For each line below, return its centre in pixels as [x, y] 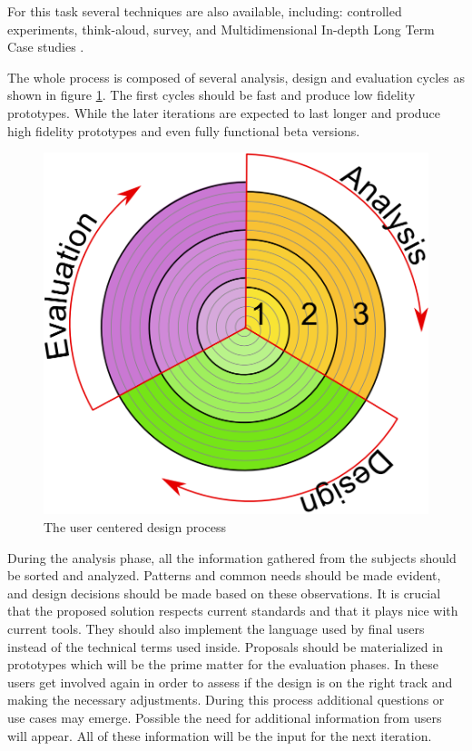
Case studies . [46, 47]
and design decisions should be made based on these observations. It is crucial [224, 593]
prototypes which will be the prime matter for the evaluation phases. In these [223, 664]
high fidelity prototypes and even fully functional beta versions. [184, 130]
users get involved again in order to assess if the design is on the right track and [230, 682]
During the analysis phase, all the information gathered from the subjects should [232, 557]
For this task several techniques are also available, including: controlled [205, 11]
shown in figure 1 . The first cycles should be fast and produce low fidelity [211, 95]
